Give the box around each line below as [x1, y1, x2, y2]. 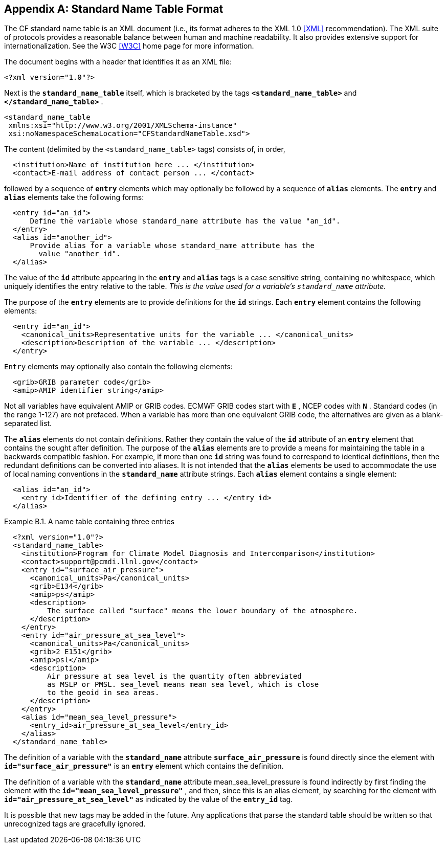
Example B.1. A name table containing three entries [4, 517, 175, 526]
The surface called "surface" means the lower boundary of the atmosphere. [47, 607, 358, 615]
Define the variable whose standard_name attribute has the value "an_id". [30, 217, 341, 226]
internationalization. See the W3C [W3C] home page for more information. [4, 41, 254, 51]
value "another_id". [38, 250, 121, 258]
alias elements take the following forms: [4, 193, 144, 202]
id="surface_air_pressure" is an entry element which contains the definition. [4, 762, 284, 771]
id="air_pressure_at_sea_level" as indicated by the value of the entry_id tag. [4, 795, 293, 804]
